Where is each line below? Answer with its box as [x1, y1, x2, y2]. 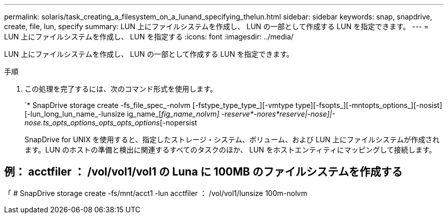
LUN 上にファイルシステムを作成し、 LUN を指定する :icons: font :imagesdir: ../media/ [4, 32, 294, 41]
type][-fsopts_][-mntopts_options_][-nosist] [295, 101, 442, 110]
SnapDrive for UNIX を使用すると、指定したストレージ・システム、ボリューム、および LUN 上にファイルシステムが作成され [25, 135, 440, 144]
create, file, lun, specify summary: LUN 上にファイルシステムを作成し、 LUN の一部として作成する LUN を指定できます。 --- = [4, 22, 429, 31]
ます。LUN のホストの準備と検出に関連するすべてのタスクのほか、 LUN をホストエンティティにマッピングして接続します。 [25, 145, 436, 154]
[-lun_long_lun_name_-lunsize [25, 110, 125, 118]
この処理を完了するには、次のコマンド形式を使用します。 [25, 84, 217, 93]
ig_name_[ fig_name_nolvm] [127, 110, 219, 118]
